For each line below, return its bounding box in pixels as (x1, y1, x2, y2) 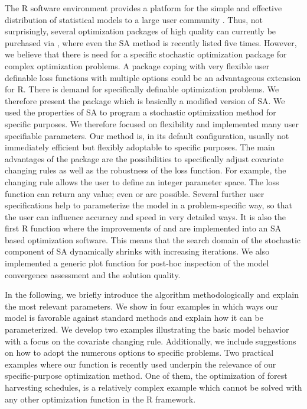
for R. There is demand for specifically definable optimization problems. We (5, 83, 279, 95)
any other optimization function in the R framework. (5, 392, 196, 405)
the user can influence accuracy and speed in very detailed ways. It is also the (5, 210, 286, 223)
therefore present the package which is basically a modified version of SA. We (5, 94, 285, 107)
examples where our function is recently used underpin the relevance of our (5, 358, 276, 370)
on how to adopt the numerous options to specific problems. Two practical (5, 346, 274, 359)
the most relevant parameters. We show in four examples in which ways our (5, 299, 278, 312)
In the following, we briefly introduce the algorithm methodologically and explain (5, 288, 299, 301)
